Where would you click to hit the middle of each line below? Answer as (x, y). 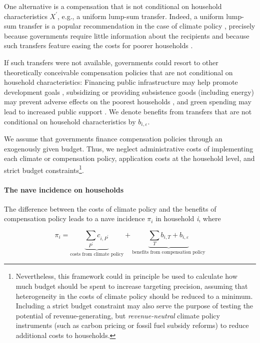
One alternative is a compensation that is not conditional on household (113, 6)
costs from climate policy (97, 254)
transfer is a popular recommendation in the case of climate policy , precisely (137, 26)
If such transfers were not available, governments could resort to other (111, 62)
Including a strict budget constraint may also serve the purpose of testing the (134, 306)
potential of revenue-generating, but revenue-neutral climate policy (118, 315)
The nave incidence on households (64, 189)
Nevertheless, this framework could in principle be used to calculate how (126, 276)
